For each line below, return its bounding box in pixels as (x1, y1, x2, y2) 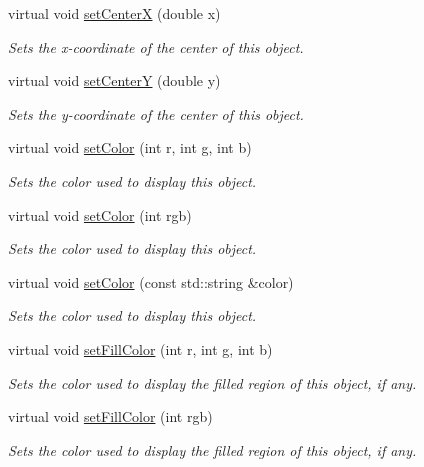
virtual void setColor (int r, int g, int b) (8, 137, 252, 158)
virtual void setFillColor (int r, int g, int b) (8, 338, 273, 359)
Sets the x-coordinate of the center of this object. (8, 36, 304, 57)
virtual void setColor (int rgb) (8, 204, 192, 225)
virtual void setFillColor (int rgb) (8, 406, 213, 427)
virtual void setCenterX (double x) (8, 3, 221, 23)
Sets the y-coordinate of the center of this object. (8, 103, 304, 124)
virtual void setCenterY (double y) (8, 70, 221, 91)
